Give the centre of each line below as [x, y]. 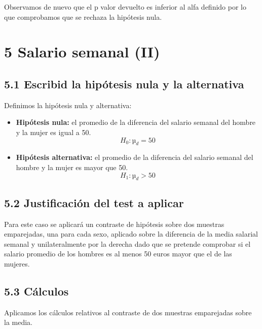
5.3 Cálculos [36, 291]
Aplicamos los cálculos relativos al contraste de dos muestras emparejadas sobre [128, 312]
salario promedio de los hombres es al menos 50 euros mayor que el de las [118, 254]
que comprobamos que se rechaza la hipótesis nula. [83, 17]
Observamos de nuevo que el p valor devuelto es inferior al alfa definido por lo [125, 7]
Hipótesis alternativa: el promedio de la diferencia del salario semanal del [135, 157]
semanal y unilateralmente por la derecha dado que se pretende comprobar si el [127, 243]
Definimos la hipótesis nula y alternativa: [68, 105]
